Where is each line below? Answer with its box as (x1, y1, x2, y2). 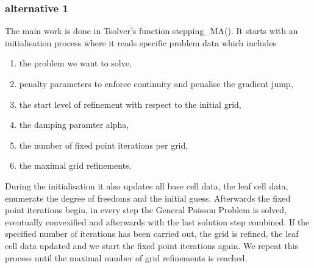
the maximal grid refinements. (19, 159, 132, 172)
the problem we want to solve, (19, 57, 132, 69)
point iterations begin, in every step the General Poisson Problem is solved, (5, 203, 287, 216)
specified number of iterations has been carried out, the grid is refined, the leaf (5, 227, 299, 240)
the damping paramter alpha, (19, 118, 129, 131)
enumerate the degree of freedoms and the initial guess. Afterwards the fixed (5, 191, 291, 204)
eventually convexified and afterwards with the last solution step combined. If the (5, 215, 310, 228)
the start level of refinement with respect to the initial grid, (19, 97, 241, 110)
